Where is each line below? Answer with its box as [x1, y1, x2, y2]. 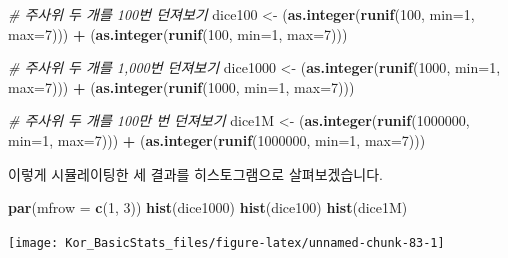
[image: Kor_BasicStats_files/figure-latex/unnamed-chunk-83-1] [8, 235, 445, 250]
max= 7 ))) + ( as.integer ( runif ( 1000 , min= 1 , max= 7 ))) [8, 76, 355, 97]
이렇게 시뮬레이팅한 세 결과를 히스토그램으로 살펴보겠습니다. [8, 163, 383, 184]
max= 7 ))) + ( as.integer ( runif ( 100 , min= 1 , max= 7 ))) [8, 23, 348, 44]
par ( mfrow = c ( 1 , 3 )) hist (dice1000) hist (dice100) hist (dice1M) [8, 197, 408, 218]
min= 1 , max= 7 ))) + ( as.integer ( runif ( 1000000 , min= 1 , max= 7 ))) [8, 129, 426, 150]
